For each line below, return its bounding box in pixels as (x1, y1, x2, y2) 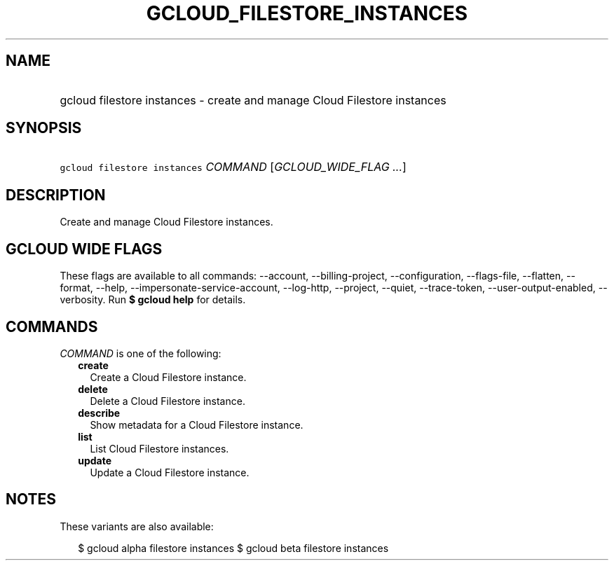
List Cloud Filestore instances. (90, 442, 229, 455)
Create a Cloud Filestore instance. (90, 371, 247, 383)
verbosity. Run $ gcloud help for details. (60, 294, 246, 306)
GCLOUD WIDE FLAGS (6, 240, 163, 258)
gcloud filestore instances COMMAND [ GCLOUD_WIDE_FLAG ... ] (60, 160, 407, 174)
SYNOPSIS (6, 119, 82, 137)
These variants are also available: (60, 520, 214, 532)
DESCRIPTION (6, 186, 106, 204)
